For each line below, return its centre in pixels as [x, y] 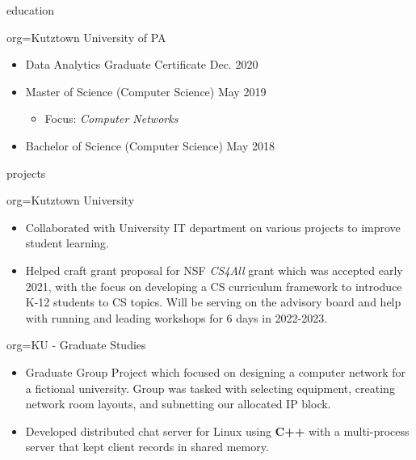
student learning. [67, 243]
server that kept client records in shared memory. [147, 447]
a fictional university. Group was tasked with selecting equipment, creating [210, 388]
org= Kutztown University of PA [86, 37]
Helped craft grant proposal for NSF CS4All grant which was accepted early [214, 270]
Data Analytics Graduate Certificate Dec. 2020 [142, 64]
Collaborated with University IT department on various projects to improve [213, 227]
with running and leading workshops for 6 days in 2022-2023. [176, 317]
